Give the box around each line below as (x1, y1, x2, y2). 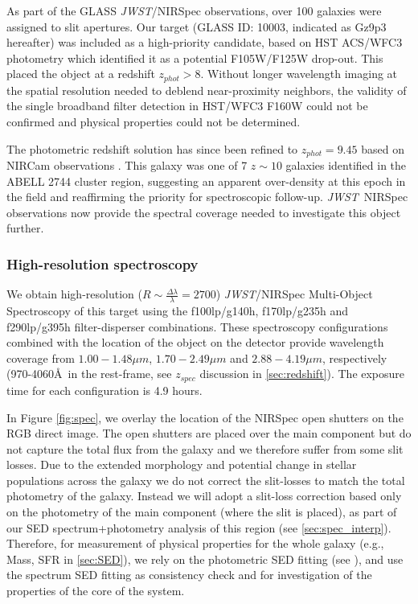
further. (6, 220, 44, 236)
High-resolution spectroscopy (6, 253, 199, 273)
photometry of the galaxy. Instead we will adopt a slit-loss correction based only (6, 487, 402, 504)
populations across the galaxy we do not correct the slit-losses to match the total (6, 471, 405, 488)
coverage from (6, 349, 75, 366)
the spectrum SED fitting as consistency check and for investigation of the (6, 566, 372, 583)
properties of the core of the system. (6, 582, 185, 599)
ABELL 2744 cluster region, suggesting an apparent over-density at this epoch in (6, 172, 406, 189)
